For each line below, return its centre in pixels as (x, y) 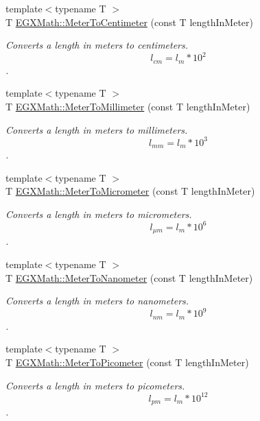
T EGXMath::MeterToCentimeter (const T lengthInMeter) (130, 22)
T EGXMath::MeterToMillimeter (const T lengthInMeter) (128, 106)
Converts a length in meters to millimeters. (97, 129)
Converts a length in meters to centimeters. (97, 45)
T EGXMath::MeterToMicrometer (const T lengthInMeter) (130, 191)
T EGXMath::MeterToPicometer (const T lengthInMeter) (127, 362)
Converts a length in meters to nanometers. (97, 301)
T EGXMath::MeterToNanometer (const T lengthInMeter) (129, 277)
